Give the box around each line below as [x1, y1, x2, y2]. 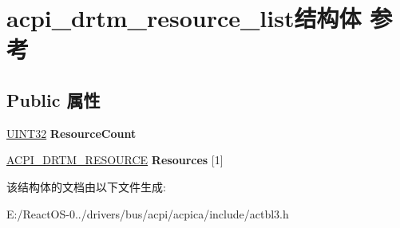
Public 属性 [6, 87, 101, 112]
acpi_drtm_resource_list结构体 [6, 2, 362, 34]
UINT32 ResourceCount [6, 124, 137, 141]
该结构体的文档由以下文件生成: [6, 178, 166, 195]
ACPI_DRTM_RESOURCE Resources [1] [6, 151, 224, 168]
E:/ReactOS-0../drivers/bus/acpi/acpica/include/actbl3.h [6, 205, 289, 222]
